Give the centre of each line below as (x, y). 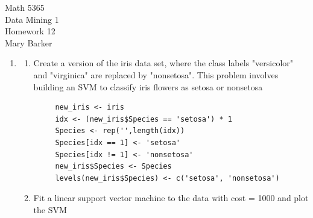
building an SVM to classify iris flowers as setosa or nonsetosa (148, 86)
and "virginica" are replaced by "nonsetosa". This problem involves (156, 74)
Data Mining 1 (32, 19)
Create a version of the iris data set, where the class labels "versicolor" (163, 63)
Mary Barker (29, 42)
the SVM (50, 209)
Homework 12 (30, 31)
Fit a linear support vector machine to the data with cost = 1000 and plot (171, 198)
